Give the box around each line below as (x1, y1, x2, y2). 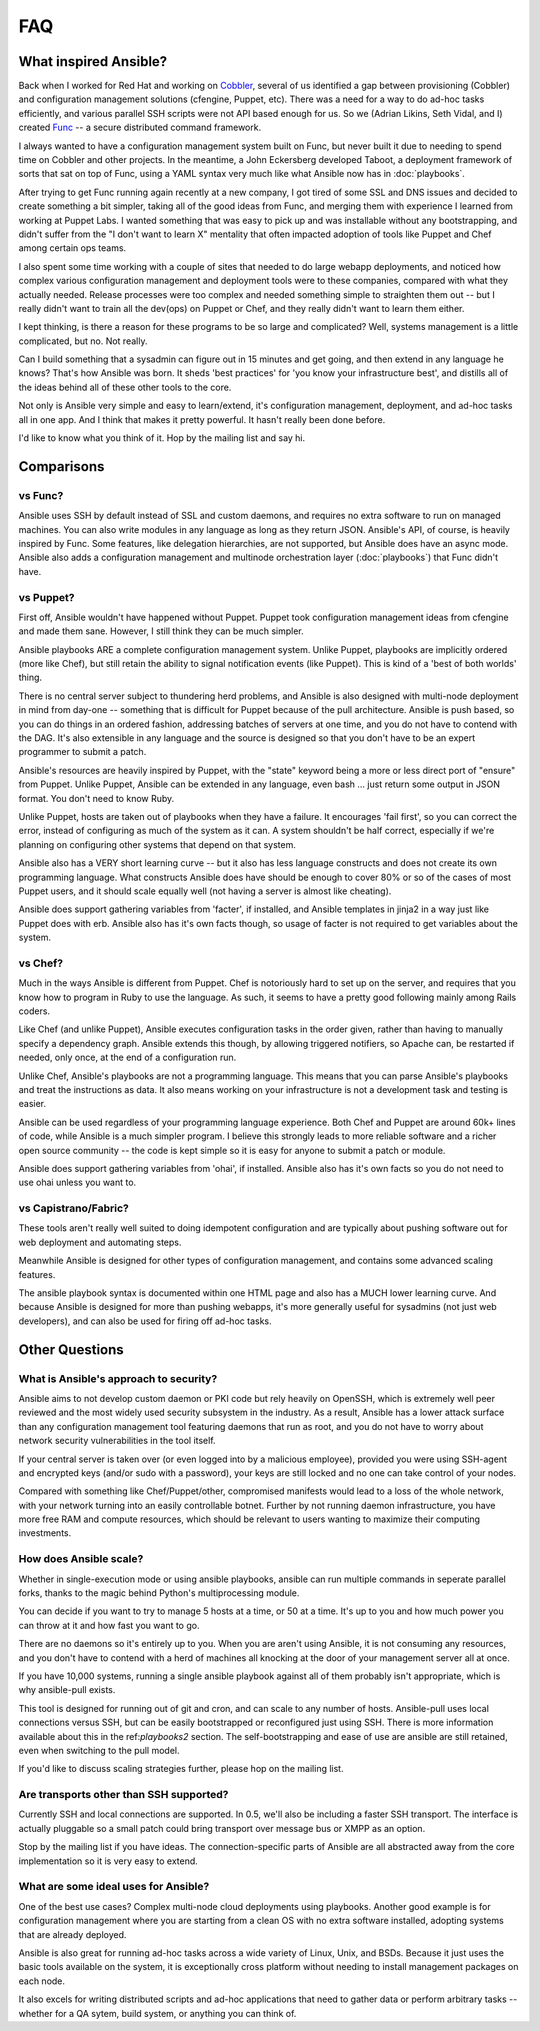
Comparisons (18, 458, 105, 475)
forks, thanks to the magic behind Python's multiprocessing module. (18, 1587, 300, 1599)
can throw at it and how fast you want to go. (18, 1619, 200, 1631)
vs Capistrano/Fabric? (18, 1201, 129, 1215)
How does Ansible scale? (18, 1552, 144, 1566)
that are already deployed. (18, 1928, 127, 1940)
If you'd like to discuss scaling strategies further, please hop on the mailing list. (18, 1763, 344, 1775)
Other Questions (18, 1341, 124, 1358)
